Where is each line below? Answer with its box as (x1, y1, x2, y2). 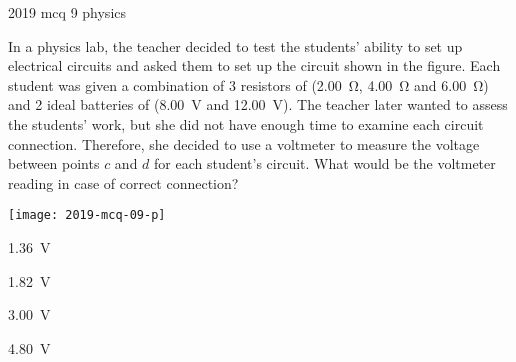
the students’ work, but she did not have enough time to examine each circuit (8, 113, 484, 134)
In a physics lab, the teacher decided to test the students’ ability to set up (8, 35, 463, 56)
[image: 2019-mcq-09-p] (8, 208, 166, 223)
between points (8, 153, 100, 174)
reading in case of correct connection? (8, 172, 239, 193)
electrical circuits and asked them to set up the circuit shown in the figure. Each (8, 55, 501, 76)
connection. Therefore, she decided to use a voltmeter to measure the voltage (8, 133, 480, 154)
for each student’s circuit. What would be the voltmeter (154, 153, 496, 174)
